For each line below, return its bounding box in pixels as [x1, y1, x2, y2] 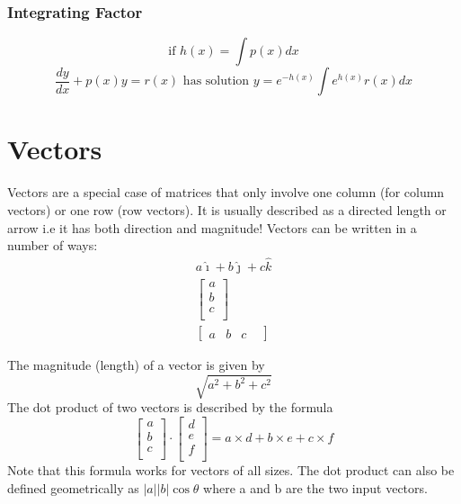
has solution [182, 75, 250, 88]
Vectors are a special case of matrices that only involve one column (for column [7, 183, 445, 202]
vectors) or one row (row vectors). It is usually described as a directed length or [7, 200, 447, 219]
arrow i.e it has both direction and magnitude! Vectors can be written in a [7, 218, 417, 237]
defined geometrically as [7, 478, 139, 497]
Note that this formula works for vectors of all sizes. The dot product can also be [7, 461, 455, 480]
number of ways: [7, 236, 98, 255]
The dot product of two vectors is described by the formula [7, 398, 333, 417]
